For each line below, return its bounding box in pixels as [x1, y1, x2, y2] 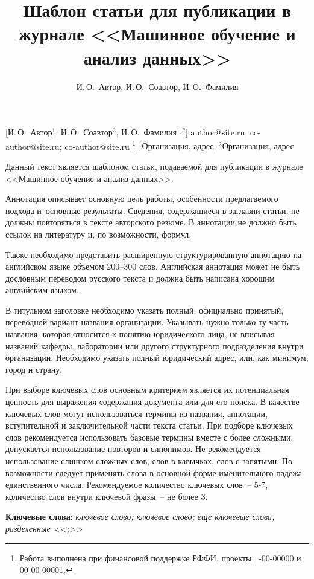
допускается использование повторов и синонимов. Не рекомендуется [5, 442, 261, 455]
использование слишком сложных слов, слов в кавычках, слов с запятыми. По [5, 454, 292, 467]
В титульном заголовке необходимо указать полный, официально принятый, [5, 303, 284, 316]
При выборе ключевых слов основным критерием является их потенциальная [5, 383, 289, 396]
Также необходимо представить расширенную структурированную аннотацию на [5, 248, 302, 260]
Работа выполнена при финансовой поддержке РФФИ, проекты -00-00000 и [19, 551, 301, 564]
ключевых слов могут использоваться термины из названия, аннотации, [5, 407, 268, 419]
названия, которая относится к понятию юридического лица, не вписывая [5, 328, 275, 340]
